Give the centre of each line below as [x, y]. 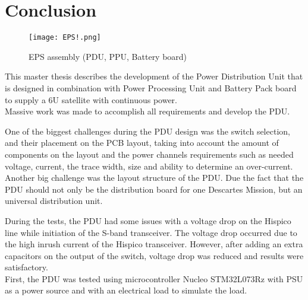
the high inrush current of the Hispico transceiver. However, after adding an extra [154, 244]
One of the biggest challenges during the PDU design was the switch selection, [147, 131]
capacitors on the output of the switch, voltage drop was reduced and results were [154, 255]
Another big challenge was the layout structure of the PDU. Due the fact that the [154, 178]
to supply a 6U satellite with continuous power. [91, 99]
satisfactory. [26, 267]
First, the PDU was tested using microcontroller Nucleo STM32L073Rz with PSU [154, 278]
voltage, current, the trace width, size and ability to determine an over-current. [149, 166]
